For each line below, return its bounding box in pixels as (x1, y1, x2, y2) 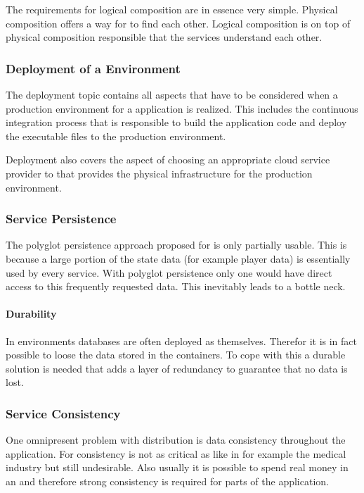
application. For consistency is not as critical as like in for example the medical (6, 446, 346, 461)
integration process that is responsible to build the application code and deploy (6, 115, 347, 130)
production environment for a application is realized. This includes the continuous (6, 101, 358, 116)
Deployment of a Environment (6, 59, 181, 77)
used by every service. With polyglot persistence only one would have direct (6, 265, 332, 280)
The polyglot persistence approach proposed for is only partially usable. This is (6, 237, 347, 252)
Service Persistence (6, 210, 117, 227)
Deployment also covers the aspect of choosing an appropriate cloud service (6, 152, 330, 167)
